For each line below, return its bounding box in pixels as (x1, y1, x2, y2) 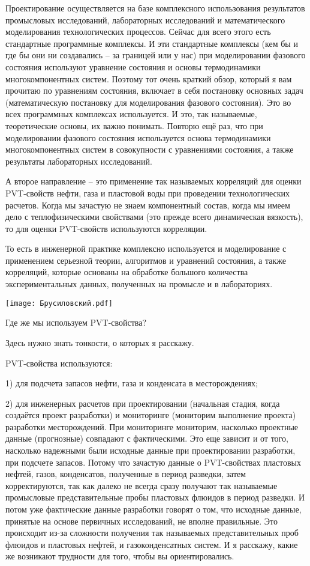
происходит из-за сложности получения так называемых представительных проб (5, 526, 299, 539)
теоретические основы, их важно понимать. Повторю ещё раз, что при (5, 119, 263, 132)
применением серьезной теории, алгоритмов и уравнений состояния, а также (5, 254, 286, 266)
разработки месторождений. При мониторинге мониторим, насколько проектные (5, 420, 299, 433)
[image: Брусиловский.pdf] (5, 299, 113, 308)
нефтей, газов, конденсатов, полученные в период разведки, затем (5, 467, 246, 480)
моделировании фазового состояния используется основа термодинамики (5, 131, 271, 144)
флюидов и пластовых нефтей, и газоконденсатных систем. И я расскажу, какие (5, 538, 298, 550)
